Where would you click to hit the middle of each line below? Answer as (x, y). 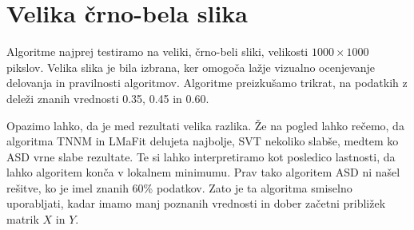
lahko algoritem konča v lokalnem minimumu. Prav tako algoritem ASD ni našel (203, 172)
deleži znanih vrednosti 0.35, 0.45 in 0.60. (108, 98)
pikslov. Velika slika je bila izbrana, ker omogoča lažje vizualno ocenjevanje (191, 67)
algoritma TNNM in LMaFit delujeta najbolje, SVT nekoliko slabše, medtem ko (203, 141)
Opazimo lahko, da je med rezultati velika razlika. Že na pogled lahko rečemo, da (205, 125)
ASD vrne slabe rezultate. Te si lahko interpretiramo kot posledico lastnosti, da (201, 156)
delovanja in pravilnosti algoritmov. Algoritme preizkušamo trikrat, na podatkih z (207, 83)
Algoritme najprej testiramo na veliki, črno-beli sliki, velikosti (157, 52)
